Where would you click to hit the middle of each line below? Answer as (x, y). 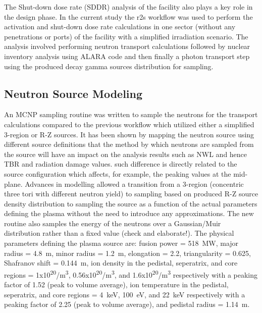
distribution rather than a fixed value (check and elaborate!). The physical (119, 233)
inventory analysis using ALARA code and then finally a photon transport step (127, 56)
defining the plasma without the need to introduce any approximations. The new (129, 213)
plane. (13, 184)
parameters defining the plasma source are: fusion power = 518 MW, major (121, 243)
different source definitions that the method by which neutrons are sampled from (129, 144)
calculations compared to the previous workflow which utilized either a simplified (129, 124)
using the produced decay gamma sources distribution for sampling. (109, 66)
